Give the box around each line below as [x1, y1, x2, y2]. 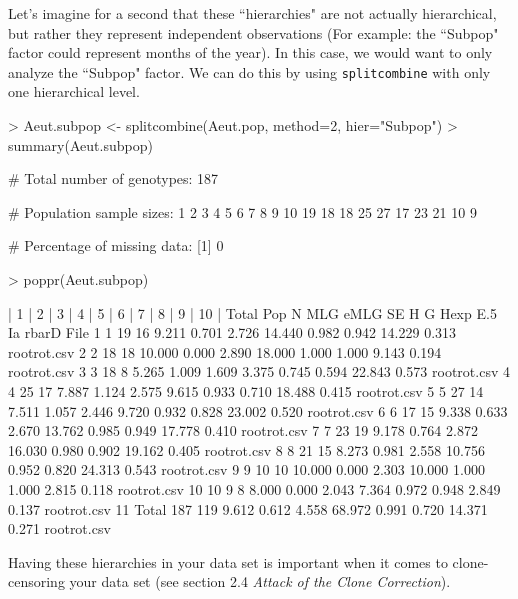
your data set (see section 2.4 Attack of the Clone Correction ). [69, 571, 451, 592]
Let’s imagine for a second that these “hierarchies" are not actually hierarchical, [8, 3, 497, 23]
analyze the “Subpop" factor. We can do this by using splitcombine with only [8, 61, 491, 82]
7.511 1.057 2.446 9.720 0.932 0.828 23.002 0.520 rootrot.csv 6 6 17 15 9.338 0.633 [8, 400, 508, 421]
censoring [8, 571, 65, 592]
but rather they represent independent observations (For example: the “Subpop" [8, 22, 499, 43]
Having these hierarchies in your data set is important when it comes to [8, 551, 448, 572]
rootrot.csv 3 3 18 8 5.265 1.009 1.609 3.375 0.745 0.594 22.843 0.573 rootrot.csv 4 [8, 361, 510, 382]
